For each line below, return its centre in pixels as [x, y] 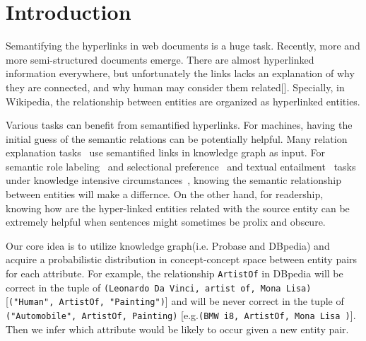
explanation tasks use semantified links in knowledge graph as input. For [165, 152]
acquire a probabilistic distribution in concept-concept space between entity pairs [182, 259]
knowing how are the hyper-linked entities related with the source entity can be [178, 208]
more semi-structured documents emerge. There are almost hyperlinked [160, 59]
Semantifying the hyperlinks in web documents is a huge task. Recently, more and [183, 46]
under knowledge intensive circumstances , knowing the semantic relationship [173, 180]
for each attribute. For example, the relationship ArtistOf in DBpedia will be [175, 273]
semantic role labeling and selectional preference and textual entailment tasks [181, 166]
